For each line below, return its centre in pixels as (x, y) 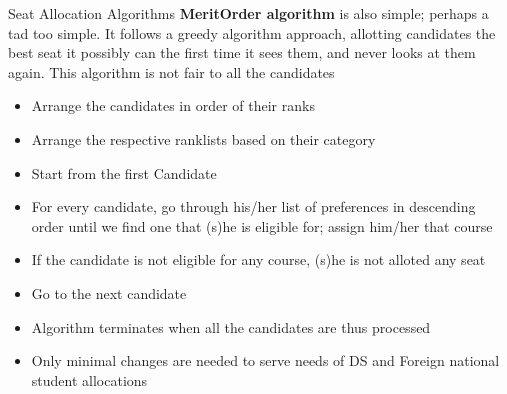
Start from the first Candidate (124, 172)
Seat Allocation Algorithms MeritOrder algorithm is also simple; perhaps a (248, 13)
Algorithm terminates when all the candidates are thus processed (231, 326)
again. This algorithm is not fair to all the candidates (171, 71)
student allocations (89, 379)
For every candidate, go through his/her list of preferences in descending (253, 206)
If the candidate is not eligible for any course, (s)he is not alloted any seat (258, 259)
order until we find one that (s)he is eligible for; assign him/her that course (262, 225)
